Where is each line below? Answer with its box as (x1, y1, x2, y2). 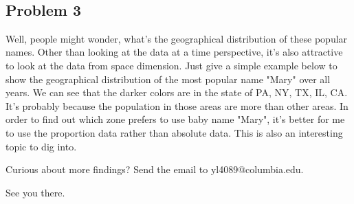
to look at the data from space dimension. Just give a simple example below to (5, 58, 338, 72)
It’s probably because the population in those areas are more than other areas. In (5, 98, 349, 113)
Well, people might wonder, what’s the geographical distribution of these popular (5, 31, 348, 45)
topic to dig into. (5, 139, 77, 153)
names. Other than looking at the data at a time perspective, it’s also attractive (5, 45, 343, 59)
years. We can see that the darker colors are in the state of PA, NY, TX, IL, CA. (5, 85, 348, 100)
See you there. (5, 185, 65, 199)
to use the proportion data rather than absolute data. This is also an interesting (5, 125, 343, 139)
